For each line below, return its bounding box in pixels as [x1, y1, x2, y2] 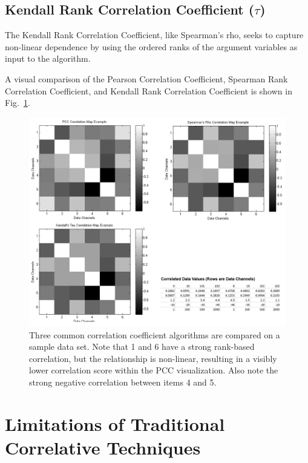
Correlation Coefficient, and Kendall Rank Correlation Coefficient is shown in [5, 84, 292, 97]
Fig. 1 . [5, 96, 30, 109]
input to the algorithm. [5, 52, 91, 65]
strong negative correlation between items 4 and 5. [29, 376, 217, 389]
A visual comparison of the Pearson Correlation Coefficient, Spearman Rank [5, 72, 288, 85]
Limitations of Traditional [5, 411, 225, 436]
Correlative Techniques [5, 435, 201, 460]
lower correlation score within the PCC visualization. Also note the [29, 364, 278, 376]
